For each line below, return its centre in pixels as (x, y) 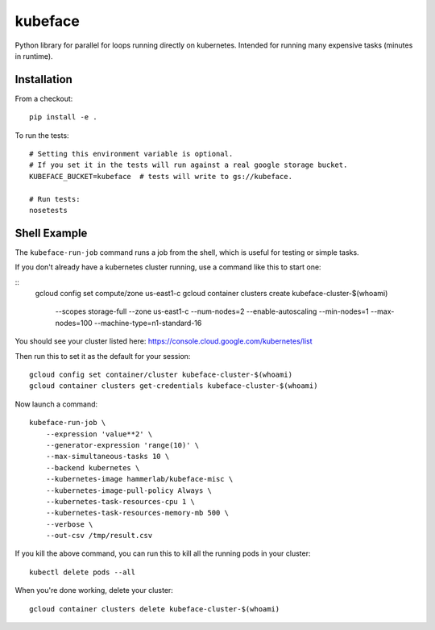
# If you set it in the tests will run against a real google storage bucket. (188, 165)
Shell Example (51, 233)
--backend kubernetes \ (93, 467)
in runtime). (34, 56)
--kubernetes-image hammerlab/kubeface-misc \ (139, 479)
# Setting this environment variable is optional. (131, 154)
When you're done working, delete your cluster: (94, 590)
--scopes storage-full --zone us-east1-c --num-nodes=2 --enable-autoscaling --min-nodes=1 (212, 311)
